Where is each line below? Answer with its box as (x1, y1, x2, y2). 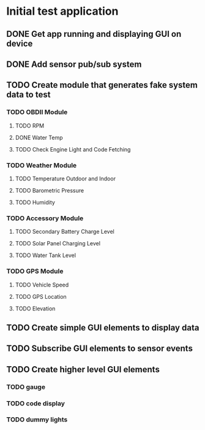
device (6, 38, 33, 48)
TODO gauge (6, 382, 46, 391)
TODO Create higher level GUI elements (6, 364, 160, 375)
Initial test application (6, 4, 119, 18)
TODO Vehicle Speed (15, 281, 69, 288)
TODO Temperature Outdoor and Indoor (15, 175, 116, 182)
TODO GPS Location (15, 293, 67, 300)
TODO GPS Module (6, 267, 64, 275)
